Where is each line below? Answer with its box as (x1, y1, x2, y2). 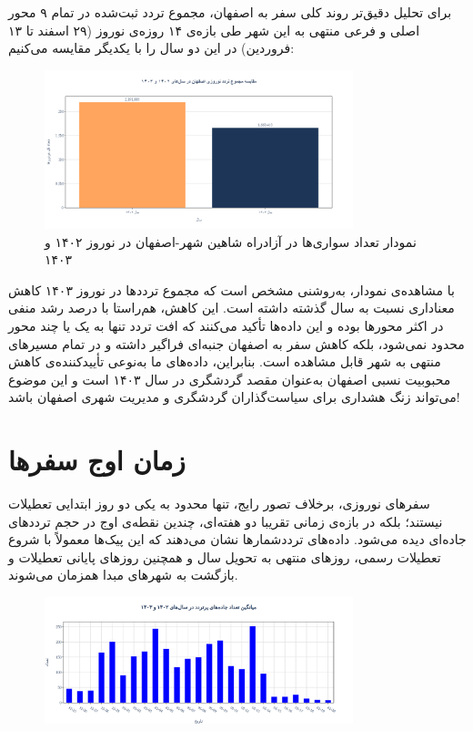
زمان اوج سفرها (8, 441, 186, 479)
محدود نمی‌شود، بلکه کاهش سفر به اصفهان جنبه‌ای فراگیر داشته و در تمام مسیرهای (8, 334, 465, 353)
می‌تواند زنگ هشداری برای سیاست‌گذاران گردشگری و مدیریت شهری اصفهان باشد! (8, 387, 460, 407)
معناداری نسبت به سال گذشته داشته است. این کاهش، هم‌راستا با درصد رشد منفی (8, 298, 455, 317)
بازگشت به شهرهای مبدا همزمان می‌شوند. (8, 565, 238, 584)
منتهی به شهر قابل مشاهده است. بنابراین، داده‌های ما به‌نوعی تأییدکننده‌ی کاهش (8, 352, 441, 371)
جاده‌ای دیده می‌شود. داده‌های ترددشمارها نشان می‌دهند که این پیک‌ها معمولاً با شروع (8, 530, 467, 549)
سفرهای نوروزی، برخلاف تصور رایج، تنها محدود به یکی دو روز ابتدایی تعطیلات (8, 494, 430, 513)
